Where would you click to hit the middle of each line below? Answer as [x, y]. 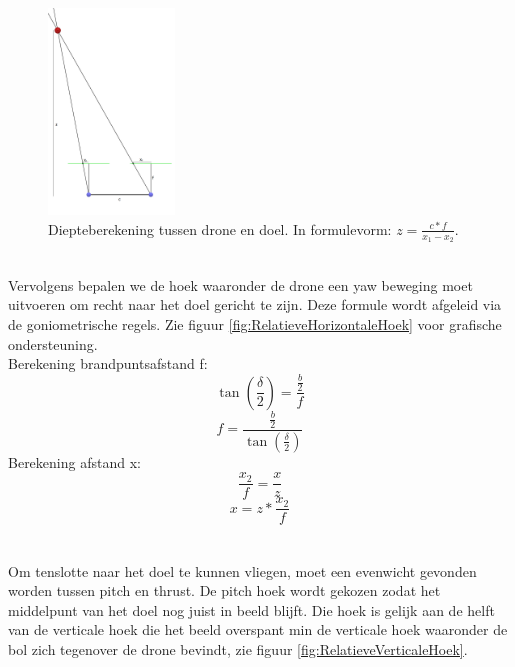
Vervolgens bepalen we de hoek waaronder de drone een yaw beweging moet [240, 284]
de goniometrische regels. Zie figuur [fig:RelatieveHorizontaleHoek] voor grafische [255, 323]
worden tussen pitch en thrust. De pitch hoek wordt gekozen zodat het [224, 590]
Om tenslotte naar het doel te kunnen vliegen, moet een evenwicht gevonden [242, 570]
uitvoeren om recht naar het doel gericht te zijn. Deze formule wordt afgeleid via [255, 304]
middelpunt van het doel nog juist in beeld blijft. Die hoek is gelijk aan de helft [251, 609]
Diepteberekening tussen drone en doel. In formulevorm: [220, 228]
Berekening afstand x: [74, 461]
